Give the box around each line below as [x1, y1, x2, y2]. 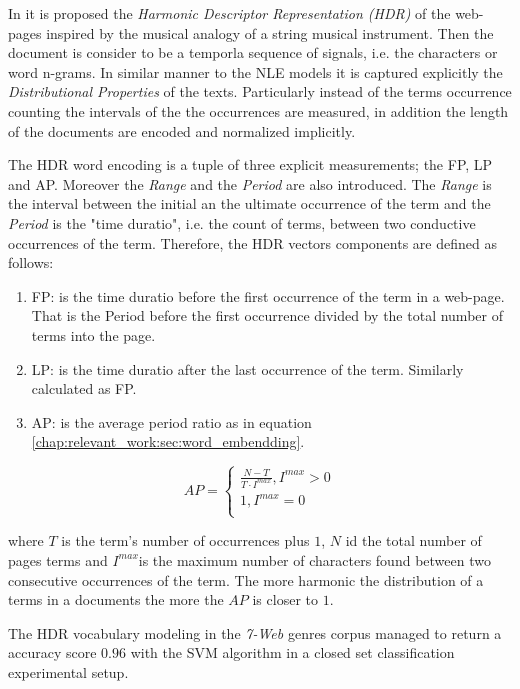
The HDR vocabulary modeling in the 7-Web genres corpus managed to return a [8, 622, 502, 643]
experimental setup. [8, 661, 129, 682]
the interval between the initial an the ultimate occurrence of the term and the [8, 193, 491, 214]
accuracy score [8, 642, 97, 663]
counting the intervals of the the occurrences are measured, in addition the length [8, 100, 509, 121]
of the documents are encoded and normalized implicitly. [8, 120, 356, 141]
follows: [8, 252, 54, 273]
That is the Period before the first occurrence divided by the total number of [31, 305, 503, 326]
